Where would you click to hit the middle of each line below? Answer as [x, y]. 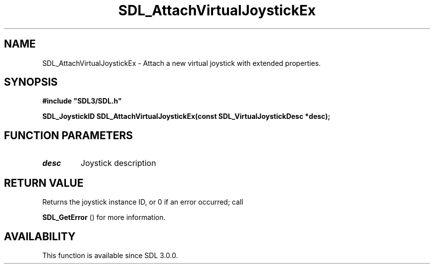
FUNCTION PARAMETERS [68, 135]
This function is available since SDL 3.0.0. [110, 255]
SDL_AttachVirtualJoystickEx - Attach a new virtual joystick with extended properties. [182, 63]
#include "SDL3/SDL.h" [82, 101]
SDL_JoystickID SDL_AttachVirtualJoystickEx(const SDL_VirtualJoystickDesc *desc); [186, 116]
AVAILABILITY [40, 236]
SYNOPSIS [31, 82]
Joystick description [118, 163]
